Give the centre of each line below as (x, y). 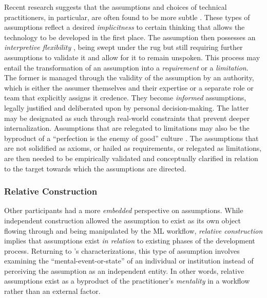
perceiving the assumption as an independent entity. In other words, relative (124, 270)
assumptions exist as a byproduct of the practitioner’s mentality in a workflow (127, 281)
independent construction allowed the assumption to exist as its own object (122, 220)
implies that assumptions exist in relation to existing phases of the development (130, 241)
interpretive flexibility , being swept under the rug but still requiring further (123, 47)
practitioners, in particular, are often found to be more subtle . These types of (127, 17)
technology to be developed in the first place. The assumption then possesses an (130, 37)
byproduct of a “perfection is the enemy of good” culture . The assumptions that (131, 138)
